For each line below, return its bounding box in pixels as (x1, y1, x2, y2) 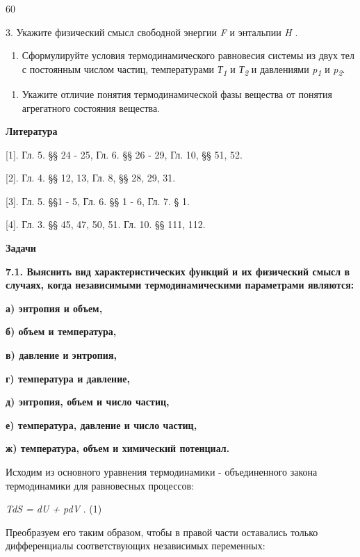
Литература (6, 124, 58, 138)
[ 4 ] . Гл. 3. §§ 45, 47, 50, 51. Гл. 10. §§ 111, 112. (6, 217, 206, 232)
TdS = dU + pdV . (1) (6, 501, 102, 516)
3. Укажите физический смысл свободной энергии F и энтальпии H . (6, 24, 298, 39)
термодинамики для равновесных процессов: (6, 478, 195, 492)
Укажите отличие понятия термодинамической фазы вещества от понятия (22, 86, 333, 101)
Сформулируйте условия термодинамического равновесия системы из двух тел (22, 48, 354, 63)
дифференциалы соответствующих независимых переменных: (6, 538, 265, 553)
